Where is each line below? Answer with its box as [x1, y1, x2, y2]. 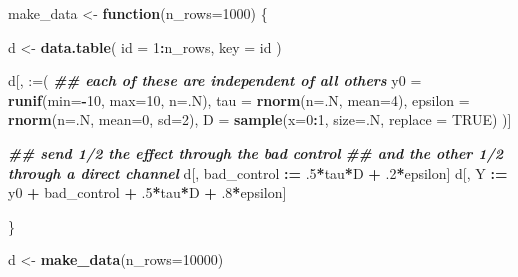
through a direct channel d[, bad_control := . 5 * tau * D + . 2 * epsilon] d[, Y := [8, 162, 508, 183]
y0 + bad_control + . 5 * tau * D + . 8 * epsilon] [8, 182, 287, 203]
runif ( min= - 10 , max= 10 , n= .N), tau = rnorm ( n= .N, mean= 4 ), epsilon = [8, 89, 470, 110]
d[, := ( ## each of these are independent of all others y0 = [8, 70, 422, 91]
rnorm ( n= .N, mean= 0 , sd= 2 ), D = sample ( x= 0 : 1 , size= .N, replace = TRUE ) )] [8, 109, 512, 130]
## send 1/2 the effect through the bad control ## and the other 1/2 [8, 142, 504, 163]
